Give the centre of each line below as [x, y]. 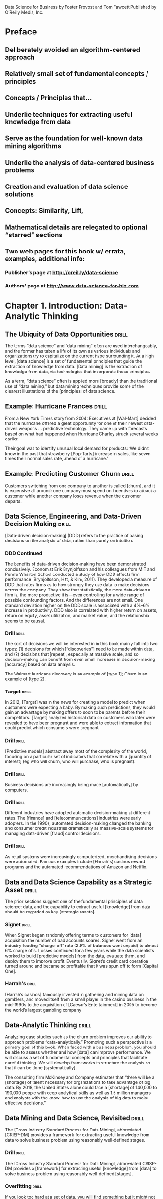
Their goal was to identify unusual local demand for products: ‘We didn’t [77, 448]
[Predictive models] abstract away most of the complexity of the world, [76, 751]
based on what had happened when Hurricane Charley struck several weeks [82, 434]
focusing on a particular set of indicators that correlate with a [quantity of [78, 756]
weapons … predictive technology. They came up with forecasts [83, 428]
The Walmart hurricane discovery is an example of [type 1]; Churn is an [76, 674]
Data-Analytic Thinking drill [48, 1025]
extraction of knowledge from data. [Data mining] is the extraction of [73, 366]
